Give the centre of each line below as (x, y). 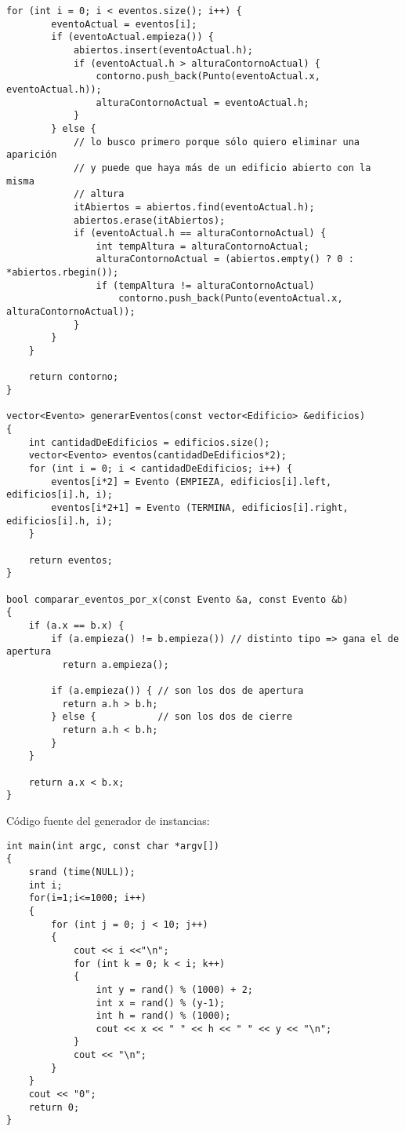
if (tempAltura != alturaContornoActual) (205, 285)
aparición (32, 155)
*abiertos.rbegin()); (63, 273)
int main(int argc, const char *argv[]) (113, 846)
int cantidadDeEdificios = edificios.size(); (149, 442)
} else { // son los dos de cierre (172, 717)
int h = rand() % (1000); (163, 1016)
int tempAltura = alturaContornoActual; (202, 246)
